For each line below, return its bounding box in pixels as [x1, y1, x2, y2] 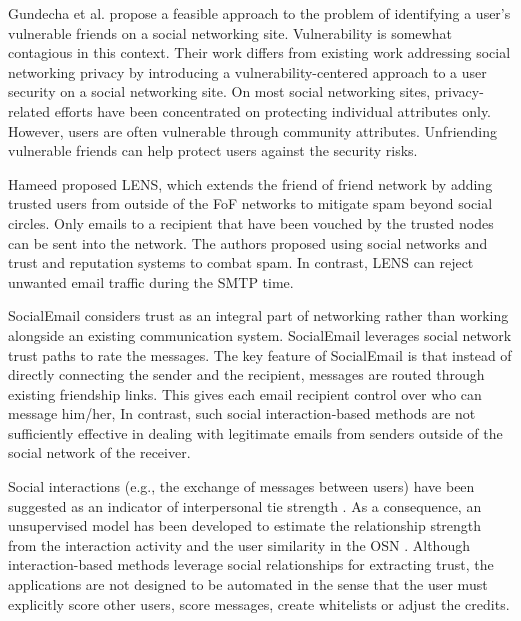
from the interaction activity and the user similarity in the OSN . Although [8, 534, 470, 555]
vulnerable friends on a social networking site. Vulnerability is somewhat [8, 22, 452, 43]
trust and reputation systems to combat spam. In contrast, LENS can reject [8, 252, 474, 273]
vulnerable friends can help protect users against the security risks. [8, 140, 418, 161]
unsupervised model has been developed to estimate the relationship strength [8, 515, 482, 536]
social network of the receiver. [8, 442, 191, 463]
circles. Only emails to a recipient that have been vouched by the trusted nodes [8, 212, 494, 233]
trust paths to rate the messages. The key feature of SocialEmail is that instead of [8, 344, 512, 365]
